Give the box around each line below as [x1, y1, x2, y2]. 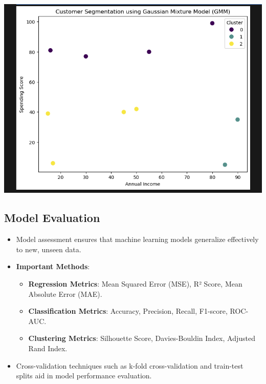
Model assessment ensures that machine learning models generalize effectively [16, 234, 259, 245]
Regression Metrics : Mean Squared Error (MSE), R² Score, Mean [28, 278, 242, 289]
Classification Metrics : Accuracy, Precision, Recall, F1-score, [28, 306, 228, 316]
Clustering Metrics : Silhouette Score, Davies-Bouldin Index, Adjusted [28, 333, 255, 343]
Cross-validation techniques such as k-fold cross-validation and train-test [16, 360, 243, 371]
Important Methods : [16, 261, 90, 272]
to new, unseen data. [16, 244, 81, 254]
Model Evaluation [4, 210, 100, 226]
